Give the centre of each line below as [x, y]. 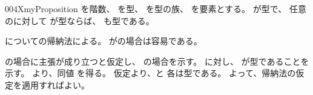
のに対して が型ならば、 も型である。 [80, 20]
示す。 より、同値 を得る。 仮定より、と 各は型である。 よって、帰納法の [150, 73]
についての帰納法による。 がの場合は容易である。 [104, 41]
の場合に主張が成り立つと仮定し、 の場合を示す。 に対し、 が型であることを [157, 61]
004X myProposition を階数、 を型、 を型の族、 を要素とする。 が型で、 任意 [156, 8]
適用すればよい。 [55, 84]
